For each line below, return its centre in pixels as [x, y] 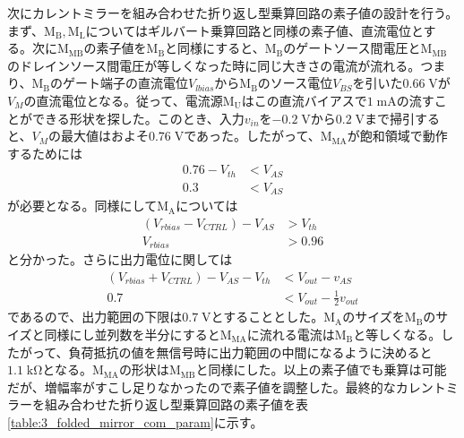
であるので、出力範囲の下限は [95, 317]
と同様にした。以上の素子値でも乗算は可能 [321, 369]
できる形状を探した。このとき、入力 [138, 118]
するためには [45, 153]
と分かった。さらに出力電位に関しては [120, 259]
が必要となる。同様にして [82, 206]
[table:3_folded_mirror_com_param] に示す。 [135, 421]
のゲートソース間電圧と [352, 48]
